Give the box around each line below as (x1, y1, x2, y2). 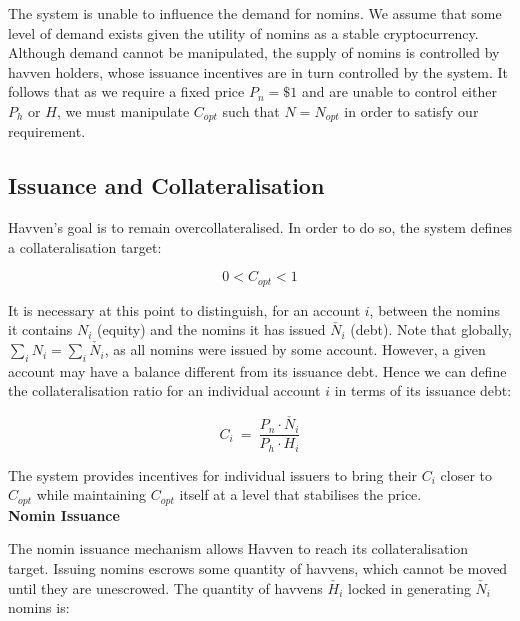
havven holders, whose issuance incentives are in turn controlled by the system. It (8, 61, 508, 82)
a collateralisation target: (8, 236, 162, 257)
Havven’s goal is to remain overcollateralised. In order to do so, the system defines (8, 217, 512, 238)
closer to (440, 464, 493, 485)
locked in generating (347, 577, 471, 598)
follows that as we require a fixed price (8, 81, 245, 102)
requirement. (8, 121, 86, 142)
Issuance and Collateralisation (8, 170, 325, 201)
